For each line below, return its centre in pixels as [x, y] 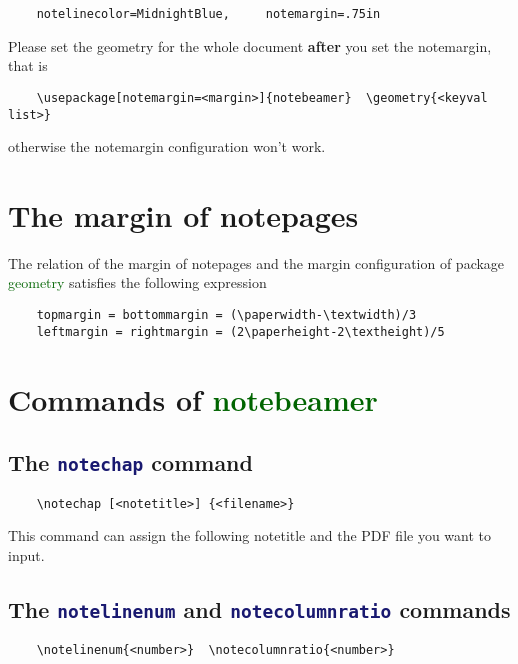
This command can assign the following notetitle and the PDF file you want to [250, 535]
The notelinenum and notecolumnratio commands [259, 608]
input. [26, 554]
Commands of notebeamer [193, 398]
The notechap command [130, 462]
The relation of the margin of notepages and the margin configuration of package [256, 262]
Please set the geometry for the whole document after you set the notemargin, [250, 45]
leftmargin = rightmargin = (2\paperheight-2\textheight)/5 [240, 331]
